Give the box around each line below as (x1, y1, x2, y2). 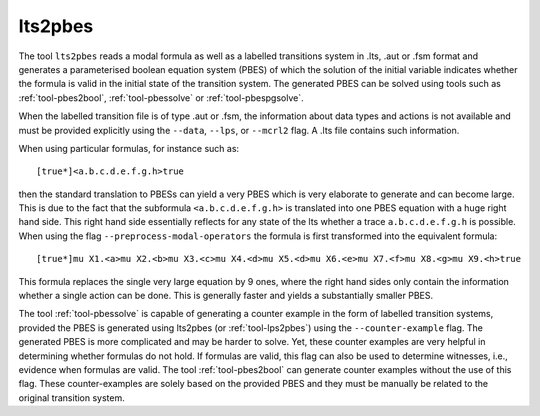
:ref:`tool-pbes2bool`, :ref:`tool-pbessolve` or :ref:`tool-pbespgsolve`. (18, 91, 304, 104)
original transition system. (18, 391, 125, 404)
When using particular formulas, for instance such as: (18, 142, 240, 154)
